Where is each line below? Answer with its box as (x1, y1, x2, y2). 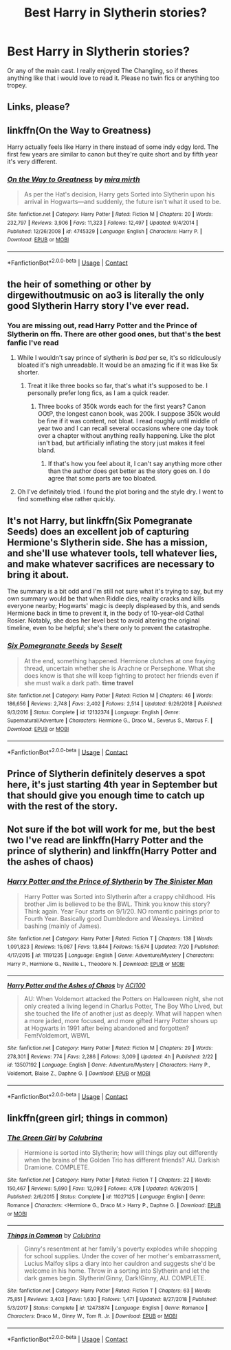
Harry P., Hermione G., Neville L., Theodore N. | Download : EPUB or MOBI (7, 960, 185, 967)
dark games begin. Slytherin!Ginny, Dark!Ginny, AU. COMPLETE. (23, 1274, 206, 1282)
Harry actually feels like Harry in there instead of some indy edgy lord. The (7, 143, 219, 151)
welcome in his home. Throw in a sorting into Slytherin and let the (23, 1267, 210, 1275)
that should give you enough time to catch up (7, 789, 205, 801)
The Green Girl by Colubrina (7, 1133, 103, 1142)
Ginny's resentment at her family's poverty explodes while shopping (23, 1245, 218, 1253)
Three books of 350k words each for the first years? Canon (37, 402, 206, 411)
